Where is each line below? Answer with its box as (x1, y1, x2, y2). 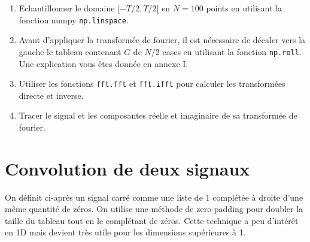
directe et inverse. (19, 89, 84, 101)
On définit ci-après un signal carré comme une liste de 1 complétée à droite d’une (5, 190, 303, 203)
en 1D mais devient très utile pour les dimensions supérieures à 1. (5, 226, 246, 238)
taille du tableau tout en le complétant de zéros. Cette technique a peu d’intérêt (5, 214, 299, 226)
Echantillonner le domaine (19, 2, 115, 14)
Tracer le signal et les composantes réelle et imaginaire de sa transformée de (19, 109, 297, 122)
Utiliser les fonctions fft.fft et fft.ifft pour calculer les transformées (19, 77, 285, 90)
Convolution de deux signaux (5, 156, 250, 180)
